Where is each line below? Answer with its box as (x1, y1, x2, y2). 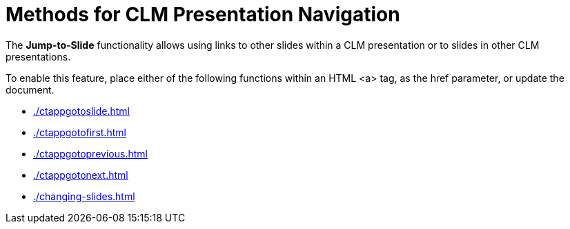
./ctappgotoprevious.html (33, 147, 148, 160)
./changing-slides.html (33, 190, 135, 202)
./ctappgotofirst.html (33, 126, 126, 138)
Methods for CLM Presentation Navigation (6, 3, 400, 26)
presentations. (6, 50, 71, 63)
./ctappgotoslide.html (33, 105, 130, 117)
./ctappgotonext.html (33, 168, 128, 181)
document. (6, 83, 55, 96)
